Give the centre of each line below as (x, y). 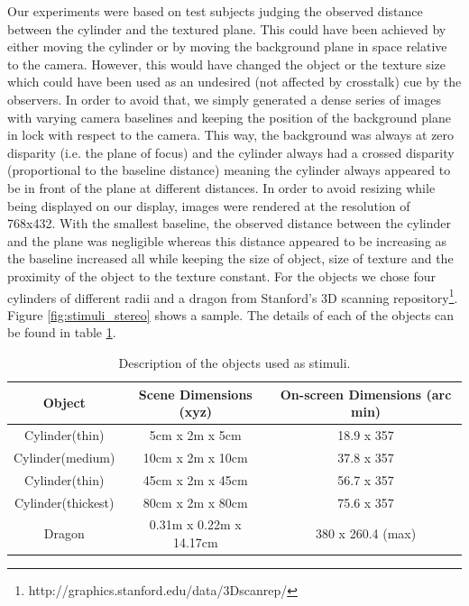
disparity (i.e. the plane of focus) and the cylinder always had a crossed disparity (231, 152)
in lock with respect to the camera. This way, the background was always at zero (231, 135)
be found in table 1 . (62, 332)
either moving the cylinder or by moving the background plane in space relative (227, 46)
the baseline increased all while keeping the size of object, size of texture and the (230, 258)
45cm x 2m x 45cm (195, 479)
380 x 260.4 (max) (366, 533)
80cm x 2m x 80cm (195, 502)
